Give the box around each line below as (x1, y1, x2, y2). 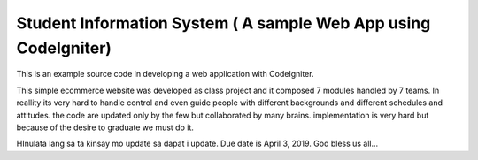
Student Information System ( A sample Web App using (16, 13, 431, 33)
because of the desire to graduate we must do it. (16, 122, 195, 133)
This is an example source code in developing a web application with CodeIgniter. (16, 69, 314, 80)
